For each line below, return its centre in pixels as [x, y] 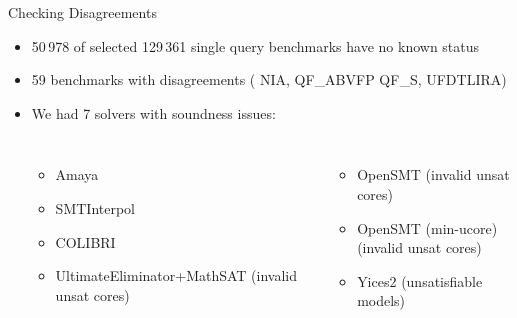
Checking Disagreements [82, 12]
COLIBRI [85, 241]
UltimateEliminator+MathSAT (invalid [176, 275]
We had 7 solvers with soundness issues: [153, 112]
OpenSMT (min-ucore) [427, 227]
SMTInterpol [95, 207]
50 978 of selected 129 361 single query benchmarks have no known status [255, 45]
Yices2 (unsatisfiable [420, 280]
